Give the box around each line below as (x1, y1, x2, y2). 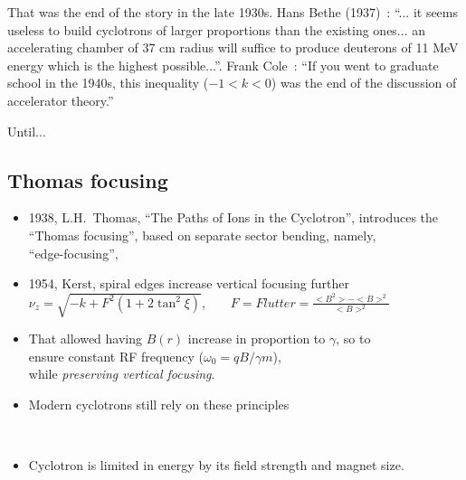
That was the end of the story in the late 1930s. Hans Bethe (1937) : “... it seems (7, 3, 459, 21)
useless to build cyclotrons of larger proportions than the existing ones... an (7, 20, 425, 39)
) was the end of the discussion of (271, 73, 457, 92)
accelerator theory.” (7, 90, 114, 109)
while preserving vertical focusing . (28, 364, 215, 383)
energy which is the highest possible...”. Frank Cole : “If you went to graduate (7, 55, 439, 74)
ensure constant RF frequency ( (28, 346, 204, 365)
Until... (7, 121, 46, 140)
